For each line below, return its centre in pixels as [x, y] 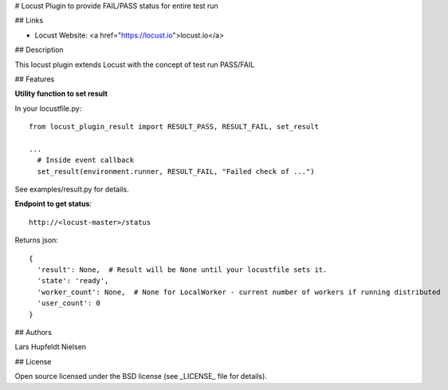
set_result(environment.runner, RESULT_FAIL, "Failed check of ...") [176, 171]
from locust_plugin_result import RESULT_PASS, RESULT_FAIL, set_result [174, 127]
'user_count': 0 [69, 303]
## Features [35, 79]
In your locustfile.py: [48, 108]
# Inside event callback [86, 160]
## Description [39, 50]
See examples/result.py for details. [72, 189]
